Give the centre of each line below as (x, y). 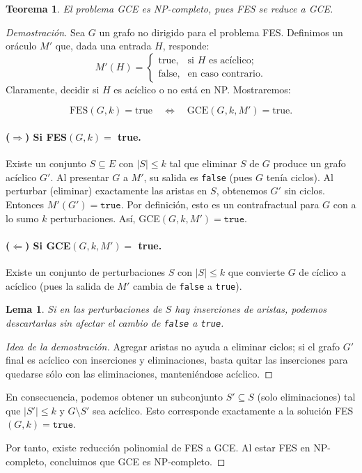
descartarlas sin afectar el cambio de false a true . (115, 322)
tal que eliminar (203, 163)
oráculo (21, 46)
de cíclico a (323, 272)
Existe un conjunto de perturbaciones (86, 272)
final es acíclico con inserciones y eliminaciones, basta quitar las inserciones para (177, 360)
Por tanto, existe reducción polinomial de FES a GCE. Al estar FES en (158, 448)
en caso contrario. (225, 74)
